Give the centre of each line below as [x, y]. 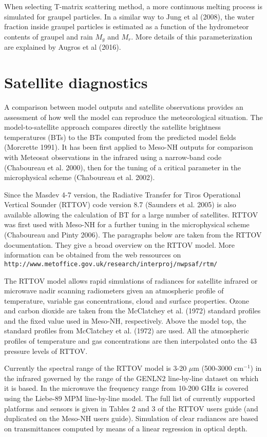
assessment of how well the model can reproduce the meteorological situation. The [133, 117]
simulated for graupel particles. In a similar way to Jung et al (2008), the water [129, 16]
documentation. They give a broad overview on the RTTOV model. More [120, 244]
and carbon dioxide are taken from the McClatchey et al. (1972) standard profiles [132, 311]
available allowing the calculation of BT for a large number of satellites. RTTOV [131, 214]
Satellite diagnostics [76, 82]
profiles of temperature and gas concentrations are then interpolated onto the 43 [131, 341]
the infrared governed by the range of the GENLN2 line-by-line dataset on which [131, 378]
